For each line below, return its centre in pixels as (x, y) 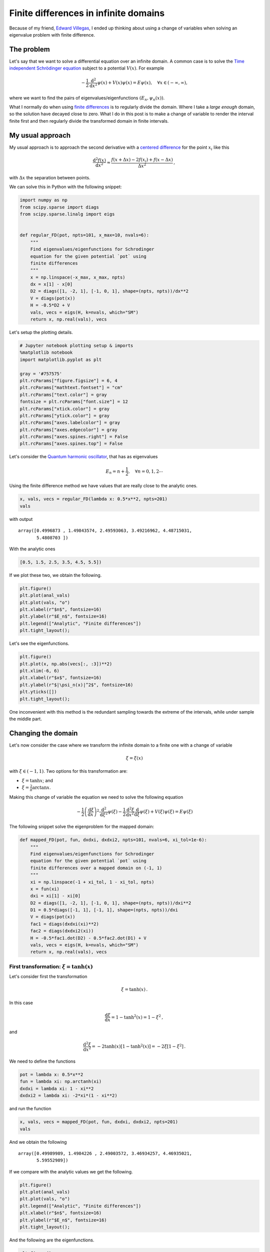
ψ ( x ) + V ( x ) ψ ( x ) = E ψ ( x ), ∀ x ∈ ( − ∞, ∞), (142, 83)
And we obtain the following (38, 1142)
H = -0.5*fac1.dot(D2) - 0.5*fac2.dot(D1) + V (88, 938)
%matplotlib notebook (46, 353)
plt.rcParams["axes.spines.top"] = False (71, 444)
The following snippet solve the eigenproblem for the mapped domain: (82, 827)
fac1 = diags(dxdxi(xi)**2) (65, 924)
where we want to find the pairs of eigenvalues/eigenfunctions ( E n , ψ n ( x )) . (87, 98)
